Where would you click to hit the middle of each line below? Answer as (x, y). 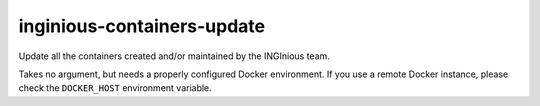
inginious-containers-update (141, 26)
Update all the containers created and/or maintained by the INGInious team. (174, 56)
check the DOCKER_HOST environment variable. (115, 88)
